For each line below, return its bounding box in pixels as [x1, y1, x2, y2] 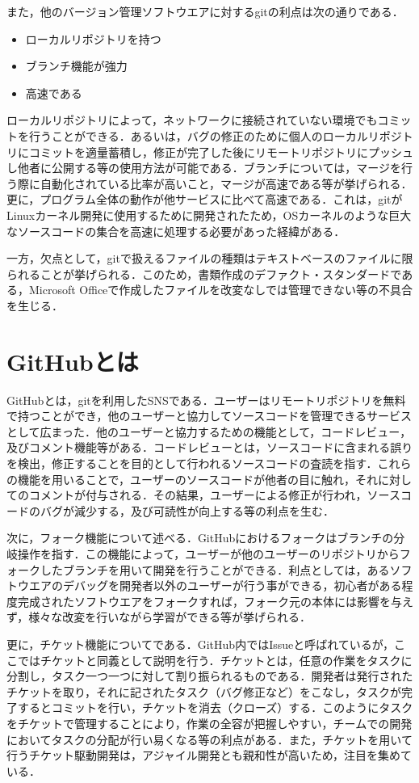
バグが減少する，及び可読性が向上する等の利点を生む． [40, 502, 334, 519]
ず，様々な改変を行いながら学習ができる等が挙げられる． [6, 608, 312, 625]
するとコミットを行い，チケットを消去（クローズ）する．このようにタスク [17, 699, 413, 716]
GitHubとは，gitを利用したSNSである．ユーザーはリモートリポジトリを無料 [6, 391, 406, 408]
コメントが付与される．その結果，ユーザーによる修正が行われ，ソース [28, 486, 400, 503]
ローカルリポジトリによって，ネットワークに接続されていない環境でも [6, 112, 378, 128]
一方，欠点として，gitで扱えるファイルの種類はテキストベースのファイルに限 [6, 250, 413, 267]
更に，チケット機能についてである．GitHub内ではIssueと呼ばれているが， [6, 635, 394, 652]
